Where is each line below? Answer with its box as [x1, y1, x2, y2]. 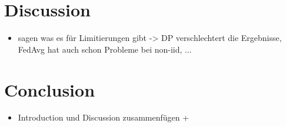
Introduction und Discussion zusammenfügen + [18, 111, 189, 123]
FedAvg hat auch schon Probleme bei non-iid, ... [18, 43, 192, 55]
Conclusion [4, 77, 95, 101]
